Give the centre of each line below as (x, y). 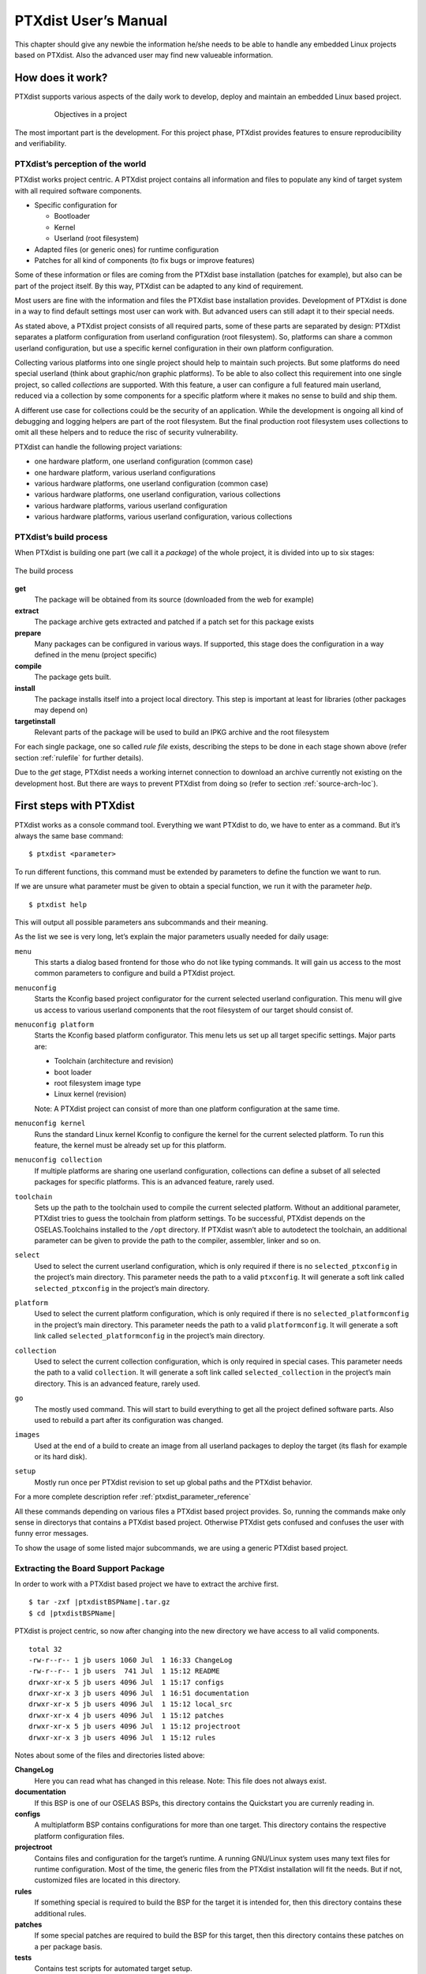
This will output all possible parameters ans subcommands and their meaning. (141, 922)
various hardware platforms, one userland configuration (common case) (151, 483)
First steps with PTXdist (75, 806)
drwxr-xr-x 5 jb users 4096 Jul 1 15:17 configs (127, 1682)
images (27, 1435)
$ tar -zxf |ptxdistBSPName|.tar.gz (99, 1602)
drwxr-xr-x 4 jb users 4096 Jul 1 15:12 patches (127, 1715)
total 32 (45, 1649)
